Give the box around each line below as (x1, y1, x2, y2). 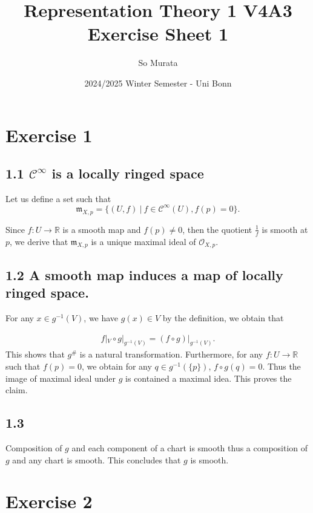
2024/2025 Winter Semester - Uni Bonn (84, 76, 232, 89)
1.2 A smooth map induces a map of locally (5, 265, 283, 284)
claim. (5, 384, 28, 396)
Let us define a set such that (5, 192, 111, 204)
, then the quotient (182, 223, 252, 235)
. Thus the (262, 360, 301, 373)
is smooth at (262, 223, 308, 235)
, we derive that (10, 235, 68, 247)
